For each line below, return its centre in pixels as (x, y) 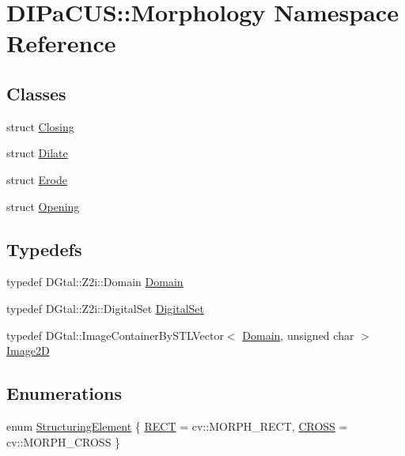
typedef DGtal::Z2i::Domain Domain (95, 282)
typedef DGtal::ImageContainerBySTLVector (115, 335)
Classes (36, 93)
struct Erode (37, 179)
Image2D (28, 350)
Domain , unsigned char (298, 335)
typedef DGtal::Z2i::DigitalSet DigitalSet (106, 308)
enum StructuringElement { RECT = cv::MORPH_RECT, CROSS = (177, 426)
